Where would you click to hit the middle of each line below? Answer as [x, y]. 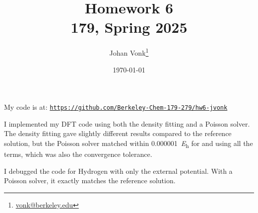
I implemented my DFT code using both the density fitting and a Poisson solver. [127, 123]
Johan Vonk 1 [129, 52]
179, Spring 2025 [129, 27]
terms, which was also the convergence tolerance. [78, 154]
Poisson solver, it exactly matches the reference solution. [90, 180]
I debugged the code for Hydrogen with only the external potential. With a [118, 171]
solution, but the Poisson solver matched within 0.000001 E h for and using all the [129, 144]
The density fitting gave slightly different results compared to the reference [118, 133]
